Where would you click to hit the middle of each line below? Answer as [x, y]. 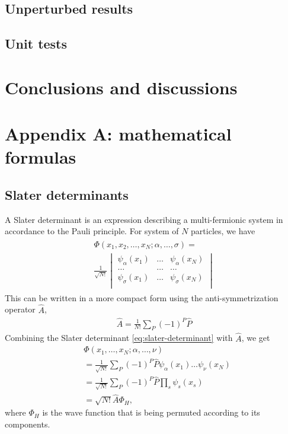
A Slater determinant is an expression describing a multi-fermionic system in [144, 219]
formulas [41, 157]
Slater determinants [67, 194]
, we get [256, 338]
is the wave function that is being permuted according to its [151, 412]
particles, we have [223, 231]
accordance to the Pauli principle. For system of [92, 231]
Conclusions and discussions [121, 87]
